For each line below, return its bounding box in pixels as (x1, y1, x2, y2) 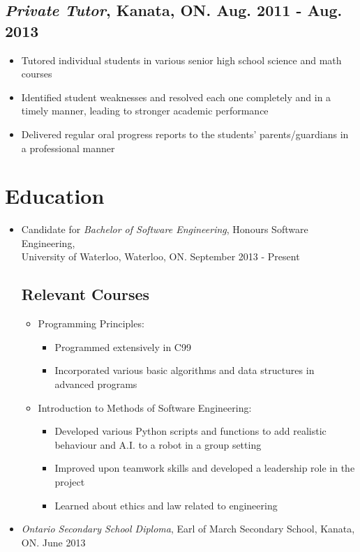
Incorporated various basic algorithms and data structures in (54, 363, 315, 378)
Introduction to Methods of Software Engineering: (38, 400, 252, 415)
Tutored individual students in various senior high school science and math (21, 52, 342, 67)
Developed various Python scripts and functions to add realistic (54, 424, 327, 438)
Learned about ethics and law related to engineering (54, 498, 278, 512)
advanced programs (54, 377, 137, 391)
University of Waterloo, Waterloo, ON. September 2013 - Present (21, 249, 300, 264)
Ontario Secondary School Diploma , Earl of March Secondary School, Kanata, (21, 521, 355, 536)
